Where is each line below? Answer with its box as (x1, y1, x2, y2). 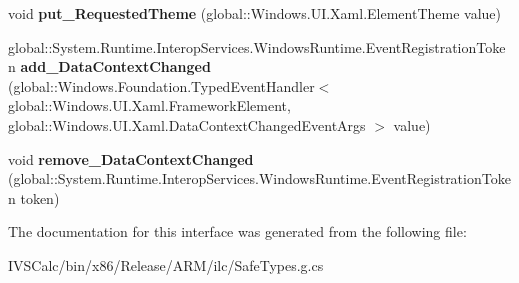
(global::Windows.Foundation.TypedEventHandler (8, 75, 315, 96)
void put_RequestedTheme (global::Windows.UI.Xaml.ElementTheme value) (8, 3, 501, 23)
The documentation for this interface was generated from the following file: (8, 221, 467, 242)
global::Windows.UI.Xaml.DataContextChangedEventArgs (8, 114, 366, 135)
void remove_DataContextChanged (8, 148, 254, 169)
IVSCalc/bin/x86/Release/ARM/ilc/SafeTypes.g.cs (8, 254, 324, 275)
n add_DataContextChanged (8, 56, 211, 77)
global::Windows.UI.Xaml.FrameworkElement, (8, 95, 291, 116)
